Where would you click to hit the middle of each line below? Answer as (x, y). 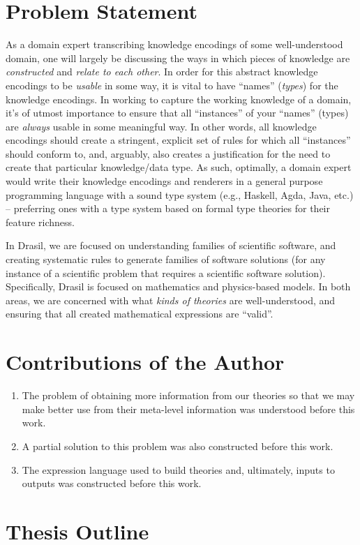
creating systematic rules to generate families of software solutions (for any (166, 259)
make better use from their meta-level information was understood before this (188, 409)
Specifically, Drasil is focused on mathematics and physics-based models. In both (178, 286)
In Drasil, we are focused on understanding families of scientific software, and (171, 245)
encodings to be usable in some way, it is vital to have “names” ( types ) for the (172, 85)
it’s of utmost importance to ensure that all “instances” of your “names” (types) (177, 113)
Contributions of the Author (145, 362)
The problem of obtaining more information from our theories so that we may (188, 395)
